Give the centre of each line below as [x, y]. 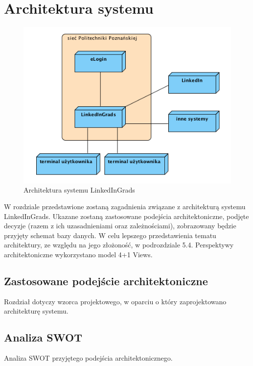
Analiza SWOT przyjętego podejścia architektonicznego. [88, 358]
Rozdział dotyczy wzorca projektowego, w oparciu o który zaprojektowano [115, 301]
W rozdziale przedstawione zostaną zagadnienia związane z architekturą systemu [125, 206]
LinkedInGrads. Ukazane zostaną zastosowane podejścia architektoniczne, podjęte [126, 216]
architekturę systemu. [36, 311]
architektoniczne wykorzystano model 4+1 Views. [78, 254]
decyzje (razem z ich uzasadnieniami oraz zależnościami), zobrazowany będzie [120, 226]
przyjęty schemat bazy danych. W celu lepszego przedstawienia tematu [110, 235]
